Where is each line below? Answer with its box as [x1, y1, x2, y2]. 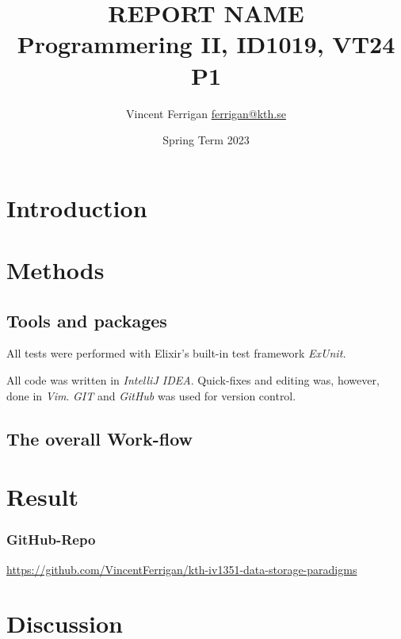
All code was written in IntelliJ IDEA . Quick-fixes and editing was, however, [6, 372, 380, 388]
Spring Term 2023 [162, 132, 250, 148]
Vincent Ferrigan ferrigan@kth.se [126, 105, 286, 121]
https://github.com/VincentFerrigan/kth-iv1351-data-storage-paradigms [6, 561, 357, 577]
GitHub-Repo [6, 530, 96, 549]
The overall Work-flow [6, 426, 193, 450]
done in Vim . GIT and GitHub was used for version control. [6, 387, 296, 404]
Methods [6, 254, 105, 286]
